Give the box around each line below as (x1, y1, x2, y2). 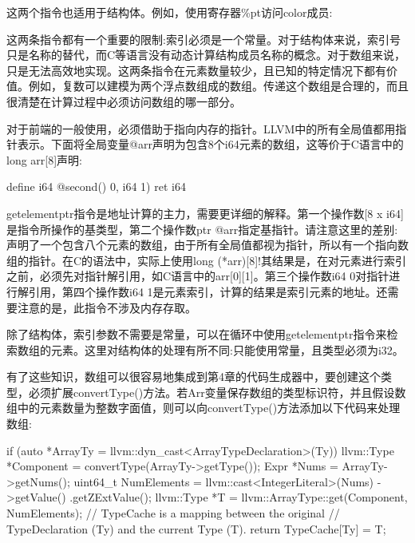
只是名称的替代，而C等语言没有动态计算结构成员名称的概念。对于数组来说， (6, 46, 406, 63)
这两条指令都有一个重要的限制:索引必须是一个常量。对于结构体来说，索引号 (6, 30, 401, 47)
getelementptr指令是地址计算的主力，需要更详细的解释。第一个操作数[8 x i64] (6, 204, 404, 221)
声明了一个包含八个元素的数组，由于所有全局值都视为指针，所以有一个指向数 (6, 236, 409, 253)
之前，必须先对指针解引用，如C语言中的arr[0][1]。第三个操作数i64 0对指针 (6, 268, 389, 284)
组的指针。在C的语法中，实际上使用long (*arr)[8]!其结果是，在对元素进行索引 (6, 252, 406, 268)
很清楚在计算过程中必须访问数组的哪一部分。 (6, 93, 241, 109)
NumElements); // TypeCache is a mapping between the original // (6, 505, 340, 521)
